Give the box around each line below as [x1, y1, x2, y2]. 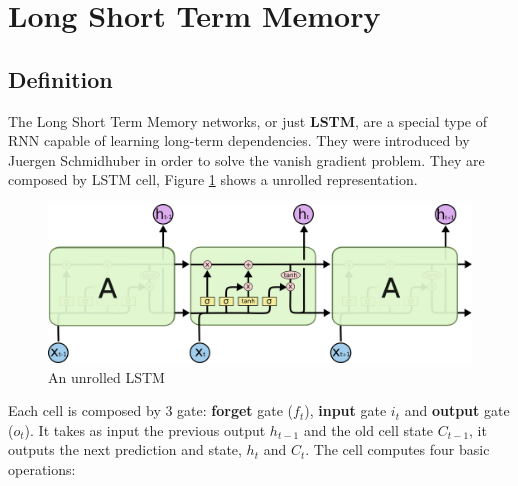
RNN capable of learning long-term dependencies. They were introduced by [8, 130, 470, 151]
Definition [8, 63, 113, 94]
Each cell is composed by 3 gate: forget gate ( [8, 400, 294, 421]
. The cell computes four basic [305, 439, 490, 460]
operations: [8, 458, 76, 479]
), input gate [304, 400, 387, 421]
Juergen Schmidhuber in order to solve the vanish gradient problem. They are [8, 149, 485, 170]
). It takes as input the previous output [24, 419, 266, 440]
